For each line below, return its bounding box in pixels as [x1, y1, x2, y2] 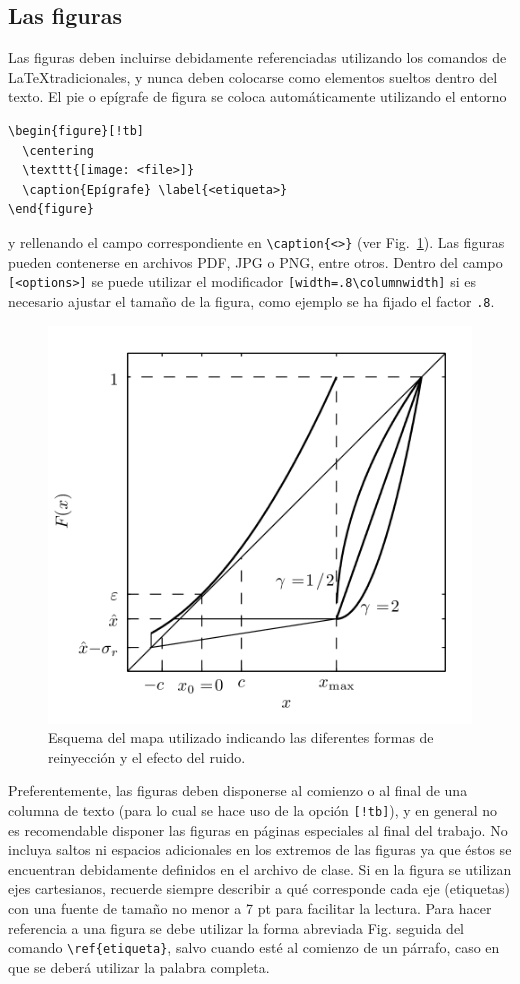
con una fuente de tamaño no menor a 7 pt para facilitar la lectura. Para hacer [8, 897, 492, 918]
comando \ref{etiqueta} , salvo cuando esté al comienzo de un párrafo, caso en [8, 937, 500, 958]
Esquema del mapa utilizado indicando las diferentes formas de [48, 727, 434, 748]
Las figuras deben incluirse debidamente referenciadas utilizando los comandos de [8, 47, 507, 68]
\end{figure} [8, 202, 94, 217]
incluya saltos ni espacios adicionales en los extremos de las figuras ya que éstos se [8, 839, 512, 860]
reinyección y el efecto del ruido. [48, 746, 246, 767]
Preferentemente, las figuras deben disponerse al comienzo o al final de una [8, 780, 468, 801]
